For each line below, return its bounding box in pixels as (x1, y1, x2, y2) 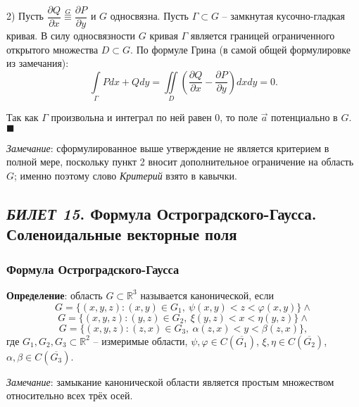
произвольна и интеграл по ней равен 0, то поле (51, 110, 258, 125)
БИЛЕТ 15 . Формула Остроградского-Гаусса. (6, 202, 317, 224)
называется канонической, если (140, 287, 274, 302)
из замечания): (6, 56, 69, 70)
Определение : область (6, 287, 103, 302)
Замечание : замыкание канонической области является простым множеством (6, 374, 334, 389)
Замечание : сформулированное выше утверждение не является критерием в (6, 140, 329, 155)
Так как (6, 110, 39, 125)
